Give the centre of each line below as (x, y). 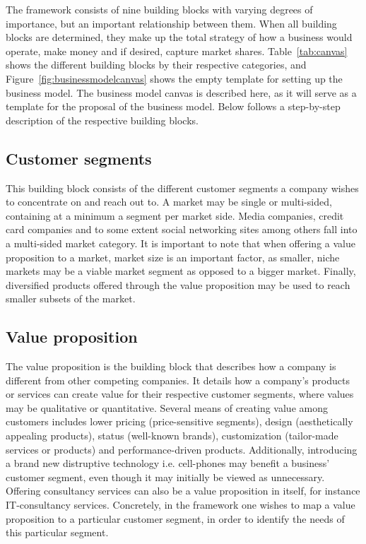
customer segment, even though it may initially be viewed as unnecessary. (165, 477)
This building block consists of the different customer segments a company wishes (182, 188)
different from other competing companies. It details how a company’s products (178, 380)
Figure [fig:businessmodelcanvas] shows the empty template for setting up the (174, 78)
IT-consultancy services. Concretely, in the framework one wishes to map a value (181, 505)
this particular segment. (57, 532)
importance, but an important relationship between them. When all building (171, 23)
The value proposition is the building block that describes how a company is (171, 366)
